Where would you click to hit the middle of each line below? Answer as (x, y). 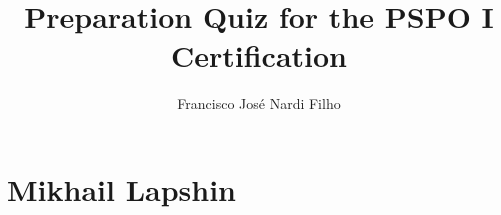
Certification (259, 55)
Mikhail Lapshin (121, 188)
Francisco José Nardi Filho (259, 103)
